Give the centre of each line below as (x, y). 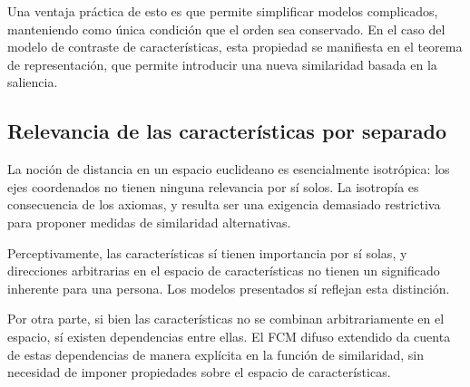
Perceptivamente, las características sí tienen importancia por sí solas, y (207, 252)
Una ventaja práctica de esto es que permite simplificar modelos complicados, (223, 11)
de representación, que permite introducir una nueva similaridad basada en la (222, 64)
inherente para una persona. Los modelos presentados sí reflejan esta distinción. (229, 288)
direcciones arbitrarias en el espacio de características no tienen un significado (224, 271)
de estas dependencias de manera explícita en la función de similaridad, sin (215, 354)
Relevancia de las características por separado (227, 131)
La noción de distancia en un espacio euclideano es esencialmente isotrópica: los (229, 169)
